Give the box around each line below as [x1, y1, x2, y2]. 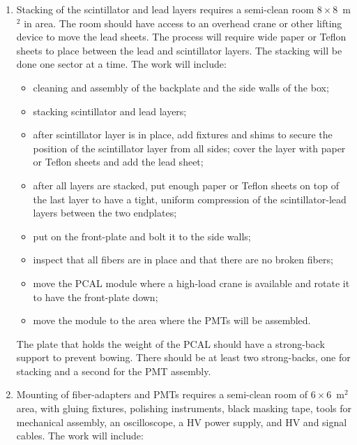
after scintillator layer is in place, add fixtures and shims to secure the [33, 127, 333, 142]
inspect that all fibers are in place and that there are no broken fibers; [33, 252, 333, 267]
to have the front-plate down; [33, 289, 158, 304]
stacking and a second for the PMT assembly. [16, 363, 211, 378]
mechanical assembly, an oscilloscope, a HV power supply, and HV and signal [16, 414, 347, 429]
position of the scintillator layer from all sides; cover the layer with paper [33, 140, 346, 155]
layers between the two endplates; [33, 205, 177, 220]
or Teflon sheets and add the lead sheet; [33, 154, 204, 169]
